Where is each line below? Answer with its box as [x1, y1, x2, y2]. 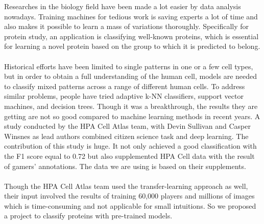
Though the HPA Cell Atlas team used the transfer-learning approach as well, [4, 180, 248, 191]
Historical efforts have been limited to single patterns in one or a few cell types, [4, 61, 253, 71]
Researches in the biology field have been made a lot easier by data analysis [4, 1, 241, 11]
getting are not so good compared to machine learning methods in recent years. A [4, 110, 260, 121]
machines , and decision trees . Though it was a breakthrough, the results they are [4, 100, 258, 111]
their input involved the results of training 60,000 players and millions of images [4, 190, 255, 201]
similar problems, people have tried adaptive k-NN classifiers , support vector [4, 91, 244, 101]
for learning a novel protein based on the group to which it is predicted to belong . [4, 41, 260, 51]
